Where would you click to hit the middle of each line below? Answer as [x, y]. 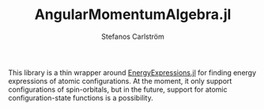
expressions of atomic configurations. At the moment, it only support [120, 81]
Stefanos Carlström [133, 36]
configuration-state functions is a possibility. [81, 97]
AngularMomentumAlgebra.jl [133, 15]
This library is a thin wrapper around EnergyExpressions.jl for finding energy [132, 72]
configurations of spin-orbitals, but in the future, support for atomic [118, 89]
